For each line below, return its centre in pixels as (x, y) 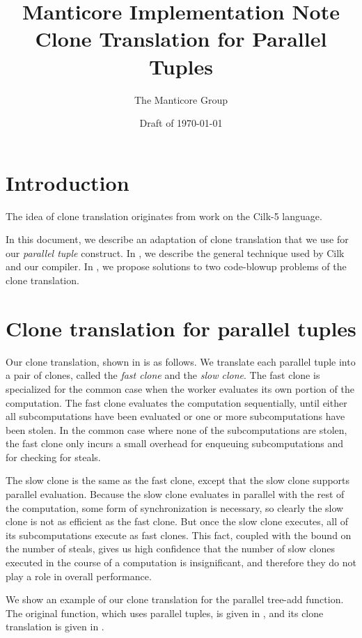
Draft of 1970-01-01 (181, 123)
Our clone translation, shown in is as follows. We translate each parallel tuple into (181, 361)
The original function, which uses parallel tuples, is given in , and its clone (165, 613)
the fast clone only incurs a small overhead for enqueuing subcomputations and (175, 443)
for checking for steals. (53, 457)
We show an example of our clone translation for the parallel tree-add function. (175, 599)
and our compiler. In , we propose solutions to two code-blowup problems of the (176, 266)
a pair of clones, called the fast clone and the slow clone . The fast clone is (163, 375)
